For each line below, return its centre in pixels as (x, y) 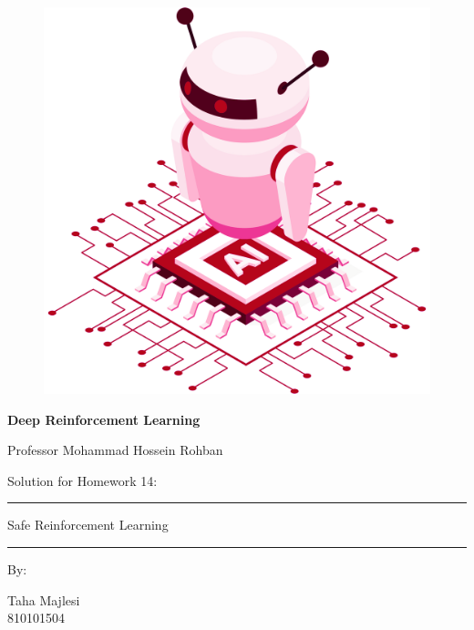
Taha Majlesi (44, 599)
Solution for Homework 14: (82, 480)
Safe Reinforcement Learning (88, 525)
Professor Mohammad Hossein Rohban (115, 450)
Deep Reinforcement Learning (104, 419)
